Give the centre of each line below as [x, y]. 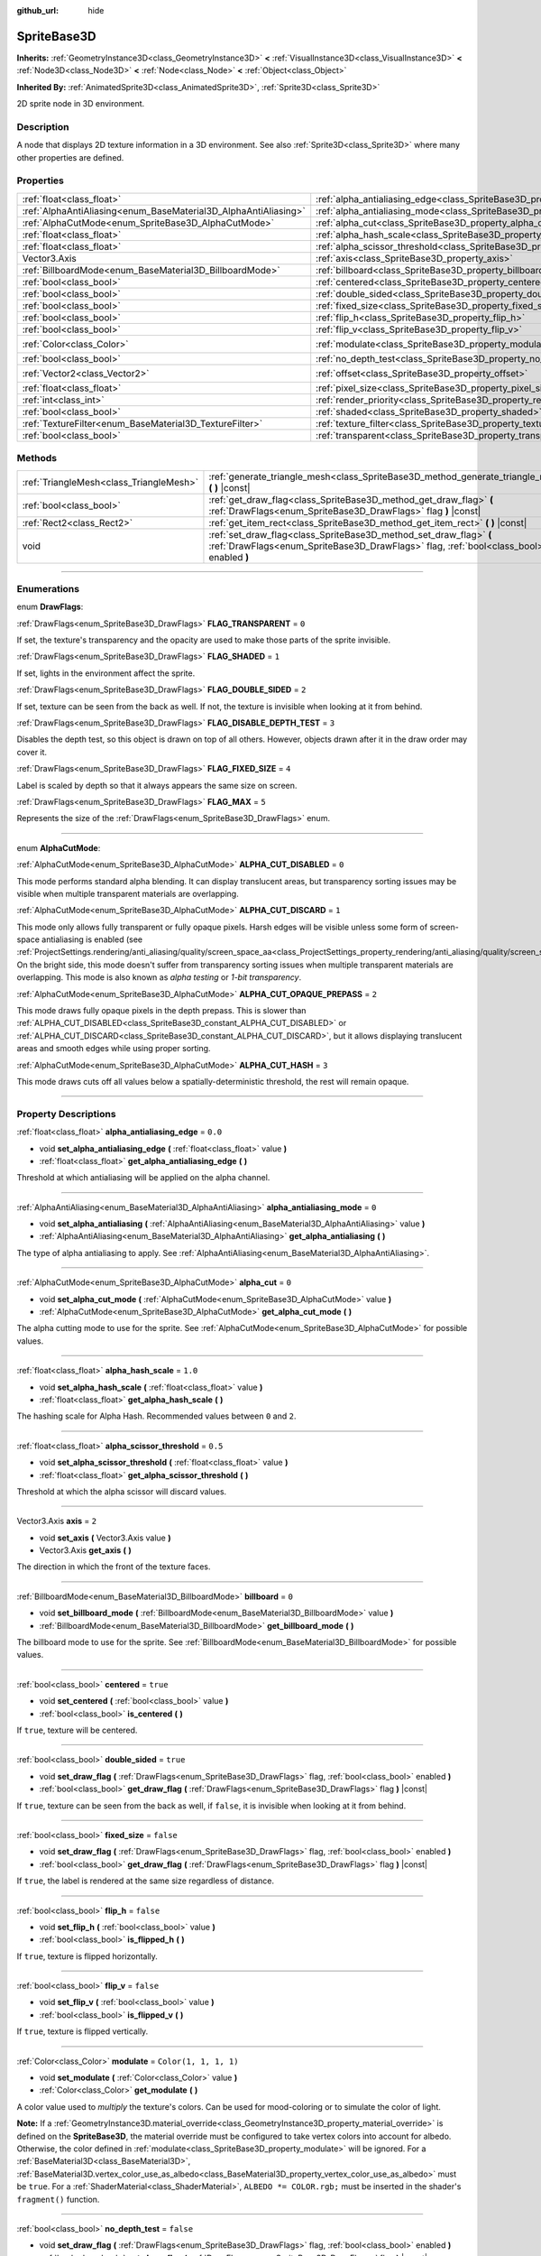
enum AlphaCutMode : [59, 847]
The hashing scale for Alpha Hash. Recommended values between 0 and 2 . [156, 1416]
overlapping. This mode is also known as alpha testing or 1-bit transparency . [159, 977]
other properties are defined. [70, 157]
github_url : [37, 10]
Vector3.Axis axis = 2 [57, 1521]
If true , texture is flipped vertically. [83, 2031]
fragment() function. [58, 2199]
